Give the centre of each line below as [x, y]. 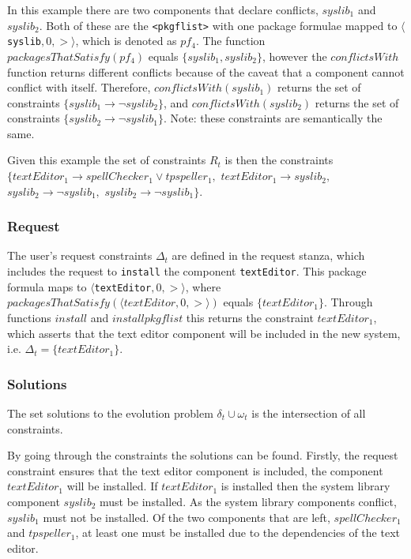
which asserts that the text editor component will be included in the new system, [204, 333]
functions [29, 317]
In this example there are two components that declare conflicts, [163, 9]
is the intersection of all [309, 413]
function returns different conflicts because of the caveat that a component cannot [206, 71]
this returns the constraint [250, 317]
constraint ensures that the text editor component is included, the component [195, 470]
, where [203, 286]
